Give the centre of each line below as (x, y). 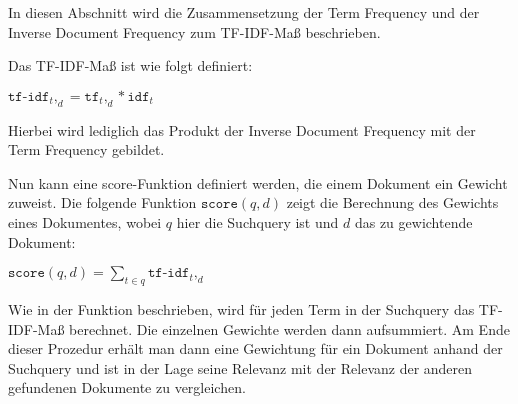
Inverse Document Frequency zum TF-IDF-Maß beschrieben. (194, 31)
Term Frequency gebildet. (86, 149)
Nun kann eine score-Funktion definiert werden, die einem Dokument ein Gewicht (258, 182)
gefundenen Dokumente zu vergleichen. (127, 387)
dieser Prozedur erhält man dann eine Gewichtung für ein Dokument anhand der (255, 348)
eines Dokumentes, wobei (85, 221)
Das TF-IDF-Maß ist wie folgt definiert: (130, 65)
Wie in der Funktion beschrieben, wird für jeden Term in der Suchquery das (241, 308)
